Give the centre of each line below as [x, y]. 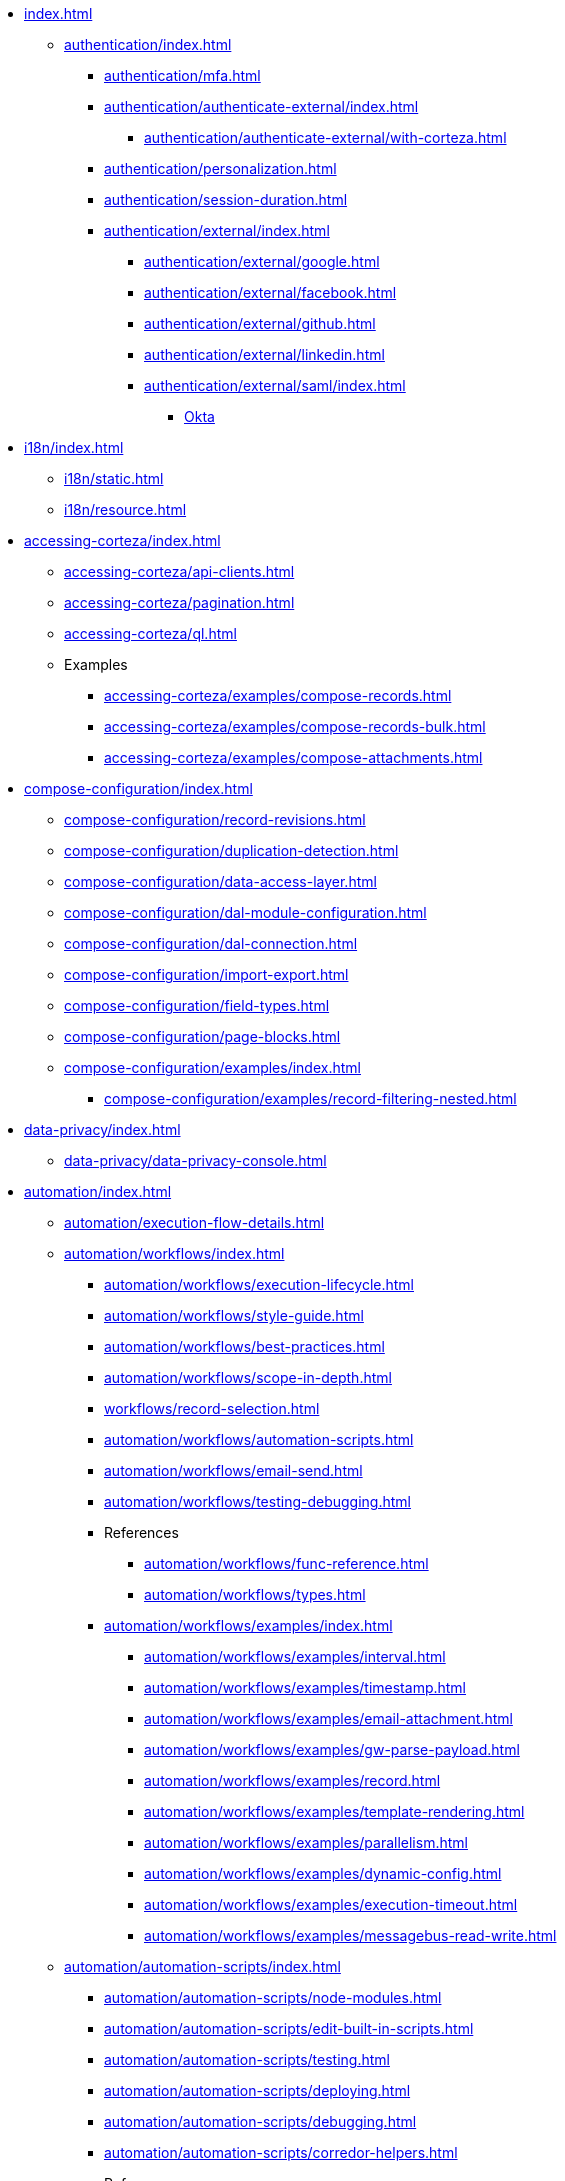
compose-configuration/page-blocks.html [202, 1036]
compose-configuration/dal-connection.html [211, 943]
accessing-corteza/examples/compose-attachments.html [293, 757]
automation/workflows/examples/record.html [292, 1780]
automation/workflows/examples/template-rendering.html [334, 1811]
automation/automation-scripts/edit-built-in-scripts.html [289, 2028]
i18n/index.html [74, 447]
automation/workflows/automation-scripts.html [259, 1439]
